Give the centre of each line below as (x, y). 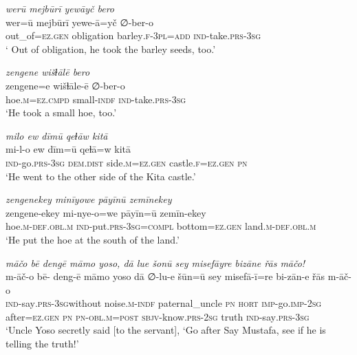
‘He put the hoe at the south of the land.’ (93, 239)
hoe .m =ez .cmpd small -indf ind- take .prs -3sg (96, 99)
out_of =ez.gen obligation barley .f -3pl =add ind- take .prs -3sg (133, 35)
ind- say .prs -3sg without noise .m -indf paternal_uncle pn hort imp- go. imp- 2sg (164, 303)
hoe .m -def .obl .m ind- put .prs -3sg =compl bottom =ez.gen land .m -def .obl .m (161, 226)
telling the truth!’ (42, 344)
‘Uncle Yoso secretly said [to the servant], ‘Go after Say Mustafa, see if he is (166, 330)
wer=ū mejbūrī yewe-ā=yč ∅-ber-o (79, 22)
